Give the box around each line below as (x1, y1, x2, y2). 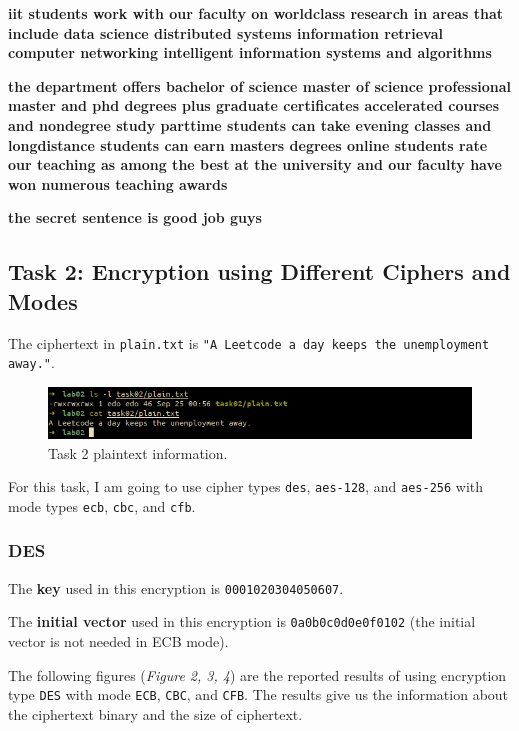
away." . (8, 352, 55, 373)
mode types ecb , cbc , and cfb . (8, 495, 196, 516)
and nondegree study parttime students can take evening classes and (8, 114, 492, 135)
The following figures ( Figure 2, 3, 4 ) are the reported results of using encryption (8, 664, 507, 685)
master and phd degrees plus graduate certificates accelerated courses (8, 95, 500, 116)
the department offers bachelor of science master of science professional (8, 75, 511, 96)
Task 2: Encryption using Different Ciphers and (8, 256, 511, 287)
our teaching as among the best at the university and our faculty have (8, 154, 502, 175)
